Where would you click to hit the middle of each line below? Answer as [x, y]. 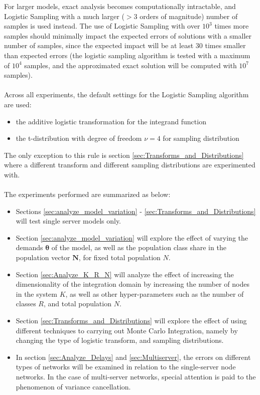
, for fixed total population [119, 257]
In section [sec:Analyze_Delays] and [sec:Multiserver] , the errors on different [133, 357]
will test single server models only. [68, 221]
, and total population [77, 304]
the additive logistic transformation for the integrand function [111, 121]
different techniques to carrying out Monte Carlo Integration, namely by [127, 330]
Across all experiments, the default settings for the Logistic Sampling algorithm [126, 94]
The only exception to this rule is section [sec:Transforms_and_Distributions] [124, 155]
